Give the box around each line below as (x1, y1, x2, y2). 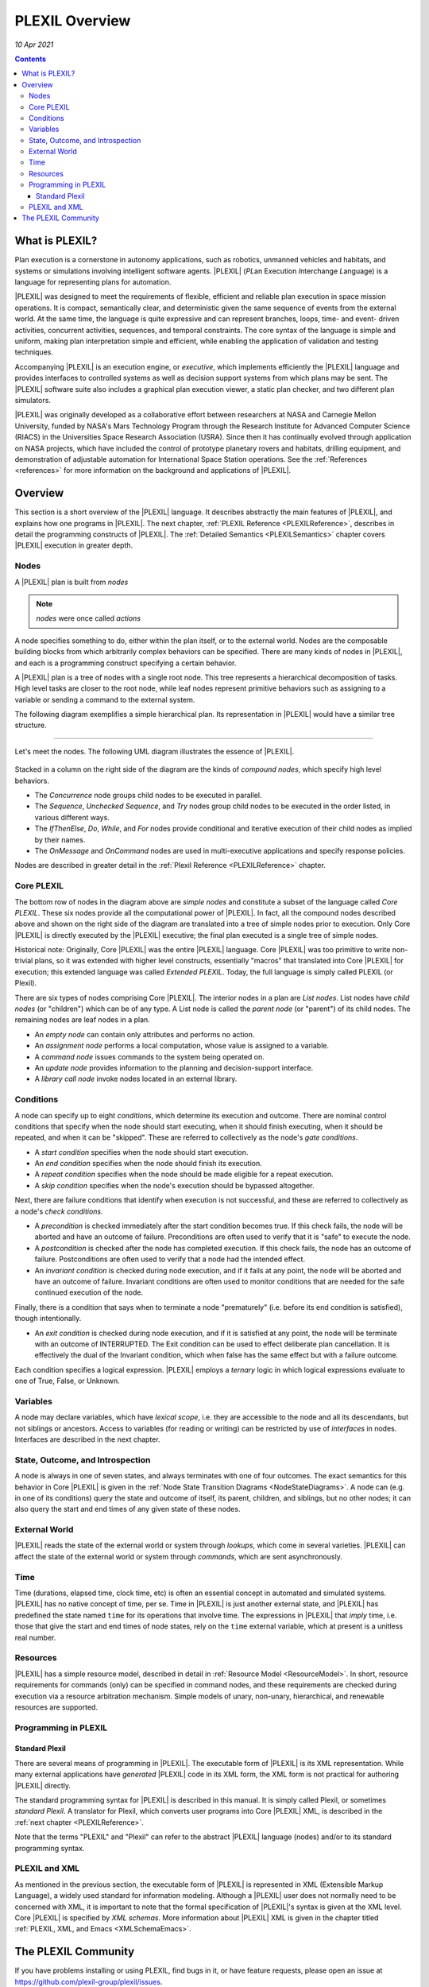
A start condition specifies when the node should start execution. (34, 1147, 249, 1156)
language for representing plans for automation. (14, 277, 172, 287)
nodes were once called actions (36, 614, 141, 623)
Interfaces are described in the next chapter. (14, 1435, 160, 1444)
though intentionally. (14, 1314, 82, 1323)
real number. (14, 1633, 56, 1642)
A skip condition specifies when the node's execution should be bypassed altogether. (34, 1180, 315, 1190)
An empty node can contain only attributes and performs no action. (34, 1029, 255, 1039)
